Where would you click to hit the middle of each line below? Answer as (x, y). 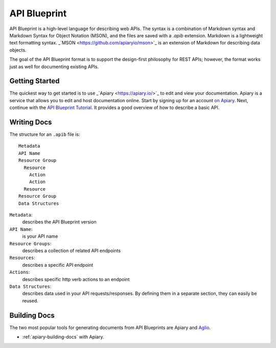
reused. (30, 300)
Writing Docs (31, 122)
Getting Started (34, 81)
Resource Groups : (30, 243)
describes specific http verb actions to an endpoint (76, 279)
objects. (18, 50)
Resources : (22, 258)
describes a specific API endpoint (58, 265)
